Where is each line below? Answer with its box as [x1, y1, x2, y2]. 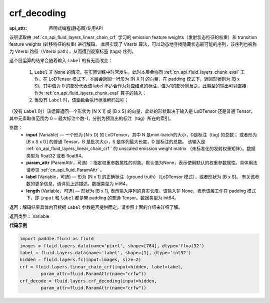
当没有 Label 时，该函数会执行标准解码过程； [34, 97, 129, 103]
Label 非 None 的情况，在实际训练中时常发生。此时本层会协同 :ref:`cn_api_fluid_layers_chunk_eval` [34, 69, 239, 75]
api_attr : [9, 25, 27, 31]
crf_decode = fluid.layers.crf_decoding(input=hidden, [19, 278, 157, 283]
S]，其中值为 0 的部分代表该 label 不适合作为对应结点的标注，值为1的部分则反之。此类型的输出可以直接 [34, 83, 246, 89]
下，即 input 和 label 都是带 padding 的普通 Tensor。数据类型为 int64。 [26, 195, 179, 201]
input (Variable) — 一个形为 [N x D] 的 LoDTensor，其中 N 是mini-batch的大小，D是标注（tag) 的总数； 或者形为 [26, 131, 257, 137]
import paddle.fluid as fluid [19, 236, 94, 242]
